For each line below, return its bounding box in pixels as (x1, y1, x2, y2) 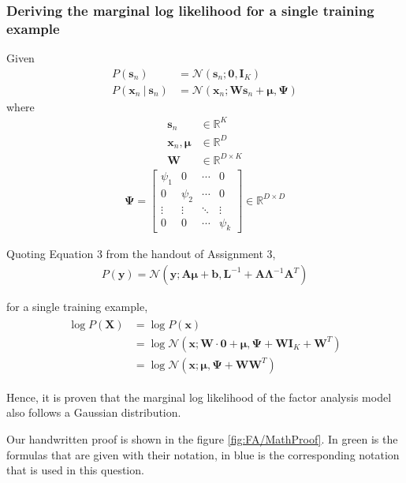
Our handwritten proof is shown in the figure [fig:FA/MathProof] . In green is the (6, 430, 398, 447)
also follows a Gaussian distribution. (6, 404, 181, 421)
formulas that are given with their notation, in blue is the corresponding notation (6, 446, 400, 462)
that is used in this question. (6, 462, 144, 478)
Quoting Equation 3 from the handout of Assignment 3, (6, 245, 276, 262)
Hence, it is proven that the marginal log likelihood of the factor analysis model (6, 388, 392, 405)
